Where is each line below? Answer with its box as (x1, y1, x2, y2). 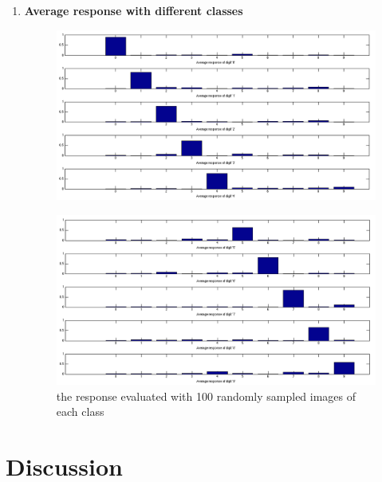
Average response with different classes (24, 2, 243, 18)
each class (56, 403, 104, 420)
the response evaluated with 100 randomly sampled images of (56, 387, 356, 404)
